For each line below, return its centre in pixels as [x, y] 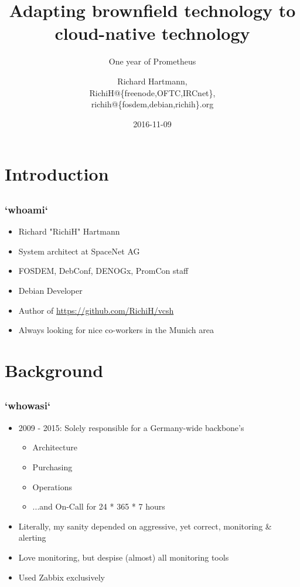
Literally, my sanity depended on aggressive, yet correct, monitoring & [145, 526]
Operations [52, 486]
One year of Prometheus [152, 61]
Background [54, 370]
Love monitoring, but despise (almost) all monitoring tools [124, 557]
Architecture [55, 447]
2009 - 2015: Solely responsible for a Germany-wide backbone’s [131, 427]
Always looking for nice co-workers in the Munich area [116, 330]
